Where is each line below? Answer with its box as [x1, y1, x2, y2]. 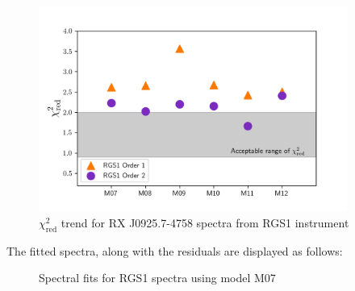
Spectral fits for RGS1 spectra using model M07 [39, 269, 276, 286]
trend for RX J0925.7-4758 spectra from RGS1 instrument [61, 214, 349, 231]
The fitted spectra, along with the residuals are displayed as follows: [6, 242, 343, 259]
